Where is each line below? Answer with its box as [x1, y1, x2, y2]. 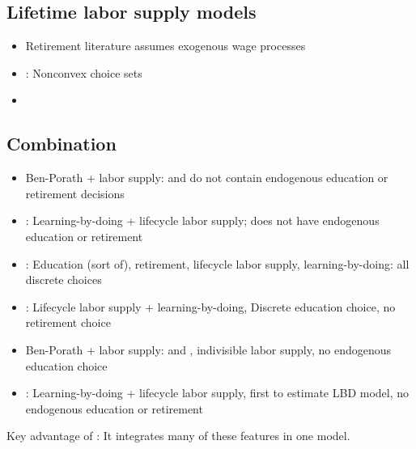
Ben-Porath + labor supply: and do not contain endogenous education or [25, 169, 388, 186]
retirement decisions [25, 184, 125, 201]
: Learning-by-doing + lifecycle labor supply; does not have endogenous [25, 212, 380, 229]
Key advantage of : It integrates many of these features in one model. [6, 427, 350, 444]
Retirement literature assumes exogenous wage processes [25, 37, 306, 54]
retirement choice [25, 314, 111, 331]
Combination [6, 131, 117, 156]
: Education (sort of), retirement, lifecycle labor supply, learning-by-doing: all [25, 255, 410, 272]
